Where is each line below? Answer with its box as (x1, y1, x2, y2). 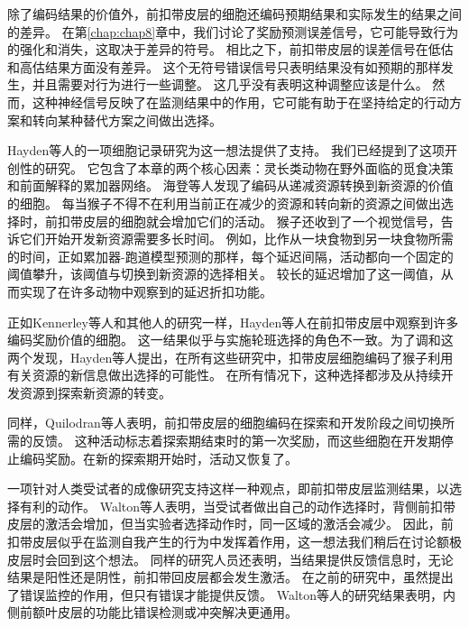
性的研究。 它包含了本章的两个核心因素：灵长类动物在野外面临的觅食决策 (19, 158, 454, 177)
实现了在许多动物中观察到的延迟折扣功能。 (19, 281, 272, 300)
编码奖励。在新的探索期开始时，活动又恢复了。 (19, 448, 298, 467)
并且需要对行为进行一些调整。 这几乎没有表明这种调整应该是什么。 (32, 75, 428, 94)
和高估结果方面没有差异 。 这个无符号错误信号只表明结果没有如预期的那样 (7, 57, 441, 76)
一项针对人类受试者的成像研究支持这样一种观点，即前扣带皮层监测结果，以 (7, 479, 449, 498)
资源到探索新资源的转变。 (19, 383, 171, 401)
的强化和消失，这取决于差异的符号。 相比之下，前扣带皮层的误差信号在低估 (7, 40, 454, 59)
